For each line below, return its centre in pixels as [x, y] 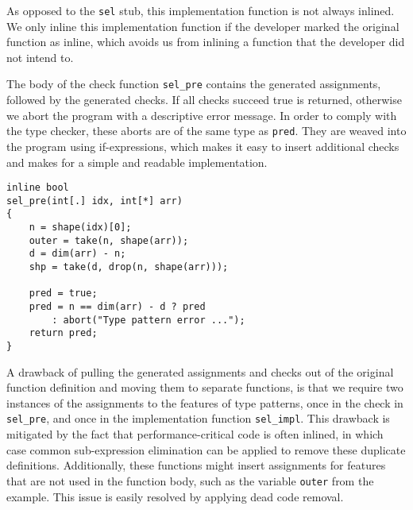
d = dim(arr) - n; [77, 254]
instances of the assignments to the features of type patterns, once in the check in [205, 402]
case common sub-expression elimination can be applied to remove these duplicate [206, 449]
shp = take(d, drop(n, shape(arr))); [129, 267]
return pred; [63, 333]
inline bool [38, 188]
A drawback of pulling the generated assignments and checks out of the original [200, 371]
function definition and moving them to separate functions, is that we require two [205, 387]
